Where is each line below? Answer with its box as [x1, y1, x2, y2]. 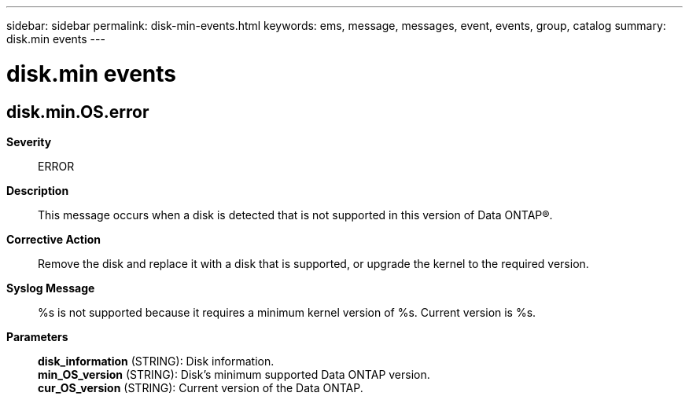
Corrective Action [6, 232, 101, 246]
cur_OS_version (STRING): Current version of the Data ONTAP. [38, 380, 363, 394]
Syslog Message [6, 281, 95, 295]
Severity [6, 134, 52, 149]
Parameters [6, 329, 68, 343]
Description [6, 183, 69, 197]
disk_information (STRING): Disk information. [38, 354, 274, 368]
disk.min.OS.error [6, 101, 149, 122]
